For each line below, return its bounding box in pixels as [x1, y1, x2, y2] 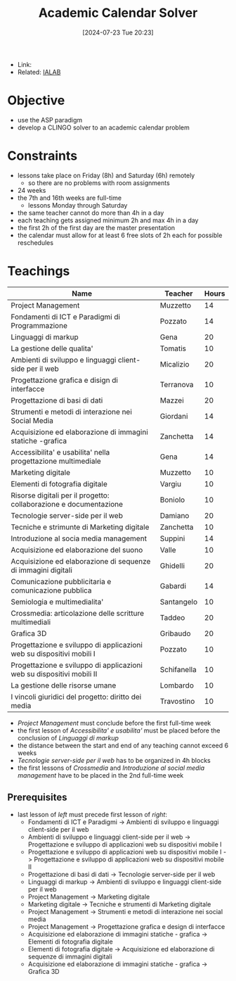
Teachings [7, 263, 70, 279]
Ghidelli [159, 561, 185, 571]
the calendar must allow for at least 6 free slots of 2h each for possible [17, 231, 223, 239]
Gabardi [159, 581, 187, 590]
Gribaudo [159, 628, 191, 638]
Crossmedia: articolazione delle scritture [11, 608, 145, 618]
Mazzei [159, 395, 184, 405]
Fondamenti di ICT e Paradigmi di [11, 312, 121, 322]
